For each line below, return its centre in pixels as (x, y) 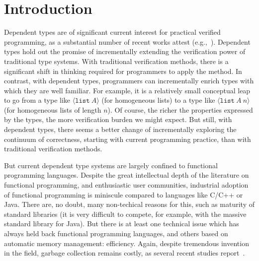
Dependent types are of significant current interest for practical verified (112, 32)
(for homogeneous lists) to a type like (158, 100)
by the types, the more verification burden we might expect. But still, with (118, 119)
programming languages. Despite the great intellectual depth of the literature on (127, 175)
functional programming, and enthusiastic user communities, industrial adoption (126, 185)
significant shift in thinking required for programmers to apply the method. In (123, 71)
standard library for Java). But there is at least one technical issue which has (122, 224)
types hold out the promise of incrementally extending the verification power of (125, 51)
